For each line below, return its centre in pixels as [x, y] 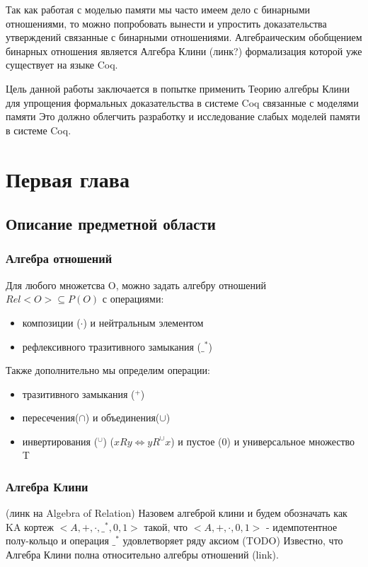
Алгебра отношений [59, 258]
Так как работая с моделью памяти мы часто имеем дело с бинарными [158, 9]
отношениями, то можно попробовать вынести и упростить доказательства [166, 23]
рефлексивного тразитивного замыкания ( [112, 346]
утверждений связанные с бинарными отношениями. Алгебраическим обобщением [184, 37]
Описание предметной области [111, 224]
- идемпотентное [301, 526]
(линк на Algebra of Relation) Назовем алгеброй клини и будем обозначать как [177, 513]
